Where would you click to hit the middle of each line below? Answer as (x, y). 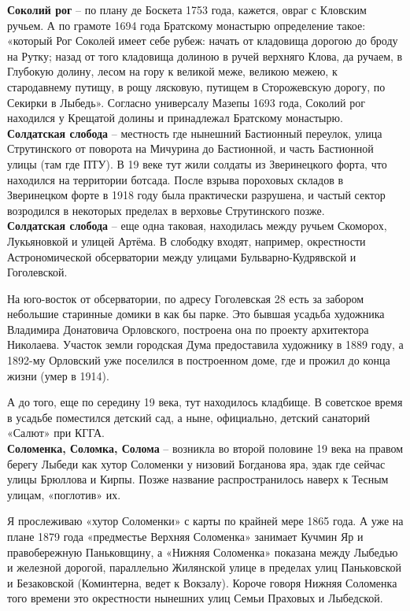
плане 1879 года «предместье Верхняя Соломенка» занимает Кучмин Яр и (185, 536)
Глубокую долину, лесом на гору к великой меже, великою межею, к (172, 71)
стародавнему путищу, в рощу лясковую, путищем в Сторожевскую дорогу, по (196, 86)
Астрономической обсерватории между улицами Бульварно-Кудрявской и (182, 256)
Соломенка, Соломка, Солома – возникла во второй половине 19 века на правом (205, 448)
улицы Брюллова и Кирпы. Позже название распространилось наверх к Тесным (198, 479)
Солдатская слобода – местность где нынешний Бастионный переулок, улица (195, 133)
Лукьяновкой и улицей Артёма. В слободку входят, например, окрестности (187, 241)
